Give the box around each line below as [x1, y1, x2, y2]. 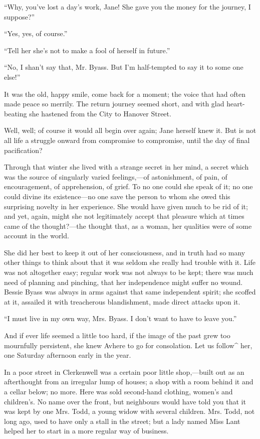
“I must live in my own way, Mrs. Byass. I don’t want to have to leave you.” [4, 313, 237, 324]
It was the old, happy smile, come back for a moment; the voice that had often [4, 88, 245, 99]
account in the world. [4, 230, 69, 241]
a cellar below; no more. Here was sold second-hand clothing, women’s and [4, 386, 233, 396]
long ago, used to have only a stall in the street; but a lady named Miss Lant [4, 415, 240, 426]
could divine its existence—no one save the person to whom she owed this [4, 191, 230, 201]
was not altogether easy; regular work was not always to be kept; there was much [4, 267, 253, 277]
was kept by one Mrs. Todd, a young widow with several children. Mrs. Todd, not [4, 406, 255, 416]
